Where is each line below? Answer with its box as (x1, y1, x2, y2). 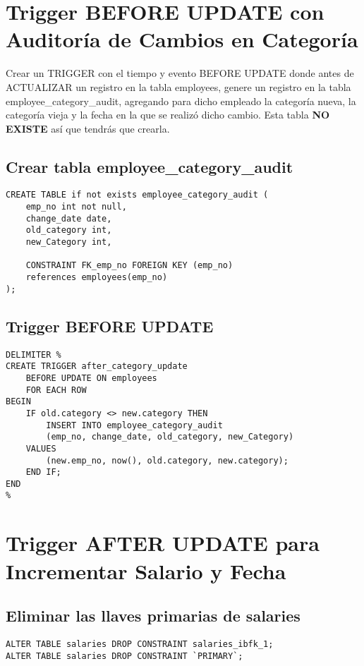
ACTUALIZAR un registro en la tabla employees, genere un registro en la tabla (6, 79, 351, 94)
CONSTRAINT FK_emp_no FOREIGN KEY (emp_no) (25, 260, 233, 271)
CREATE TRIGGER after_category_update (6, 361, 188, 372)
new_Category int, (25, 237, 112, 248)
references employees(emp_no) (25, 272, 168, 283)
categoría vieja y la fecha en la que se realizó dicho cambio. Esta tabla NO (6, 107, 330, 122)
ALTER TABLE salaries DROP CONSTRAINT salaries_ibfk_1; (6, 638, 274, 649)
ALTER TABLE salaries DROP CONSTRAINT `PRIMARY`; (6, 650, 243, 661)
